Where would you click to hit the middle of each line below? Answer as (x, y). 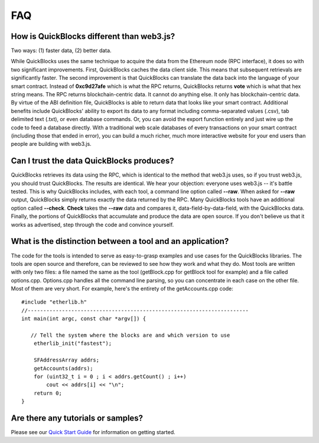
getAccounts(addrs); (63, 368)
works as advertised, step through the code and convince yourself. (92, 224)
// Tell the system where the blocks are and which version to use (130, 335)
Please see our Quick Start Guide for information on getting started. (93, 432)
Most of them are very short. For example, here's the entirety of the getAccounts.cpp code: (122, 289)
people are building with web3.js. (51, 144)
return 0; (48, 393)
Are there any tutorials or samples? (77, 418)
